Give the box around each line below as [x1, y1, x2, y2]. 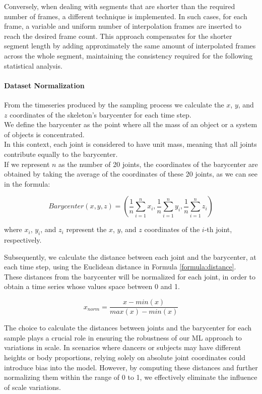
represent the [66, 224, 107, 235]
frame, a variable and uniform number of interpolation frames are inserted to [4, 21, 242, 31]
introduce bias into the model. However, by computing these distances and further [4, 362, 258, 372]
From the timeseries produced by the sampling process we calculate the [4, 99, 224, 109]
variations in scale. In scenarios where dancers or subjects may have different [4, 342, 241, 353]
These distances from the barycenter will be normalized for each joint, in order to [4, 271, 256, 282]
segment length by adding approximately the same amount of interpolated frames [4, 40, 256, 51]
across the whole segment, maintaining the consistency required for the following [4, 50, 253, 61]
